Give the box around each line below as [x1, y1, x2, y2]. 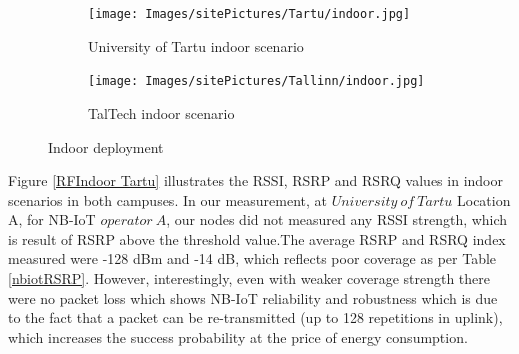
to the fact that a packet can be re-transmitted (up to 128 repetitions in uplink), [8, 307, 503, 328]
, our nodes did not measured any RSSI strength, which [166, 209, 508, 230]
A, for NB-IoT [8, 209, 96, 230]
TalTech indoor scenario [88, 102, 235, 123]
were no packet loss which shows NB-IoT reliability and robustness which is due [8, 287, 498, 308]
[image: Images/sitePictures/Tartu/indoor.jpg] [88, 7, 411, 21]
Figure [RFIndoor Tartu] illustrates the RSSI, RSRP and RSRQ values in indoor [8, 170, 503, 191]
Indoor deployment [48, 136, 164, 157]
